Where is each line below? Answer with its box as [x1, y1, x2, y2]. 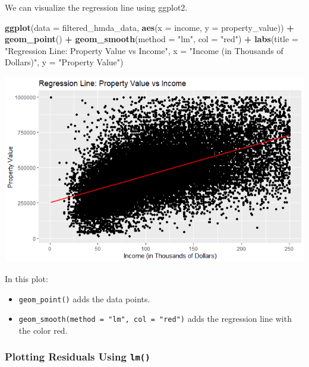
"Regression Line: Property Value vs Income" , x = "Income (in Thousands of [5, 44, 283, 56]
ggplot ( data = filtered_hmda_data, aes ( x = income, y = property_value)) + [5, 21, 294, 33]
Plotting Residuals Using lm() [5, 349, 150, 364]
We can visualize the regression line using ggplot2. [5, 1, 188, 13]
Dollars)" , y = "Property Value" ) [5, 56, 124, 68]
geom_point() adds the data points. [18, 292, 150, 305]
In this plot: [5, 272, 48, 284]
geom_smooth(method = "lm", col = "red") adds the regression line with [18, 312, 292, 325]
